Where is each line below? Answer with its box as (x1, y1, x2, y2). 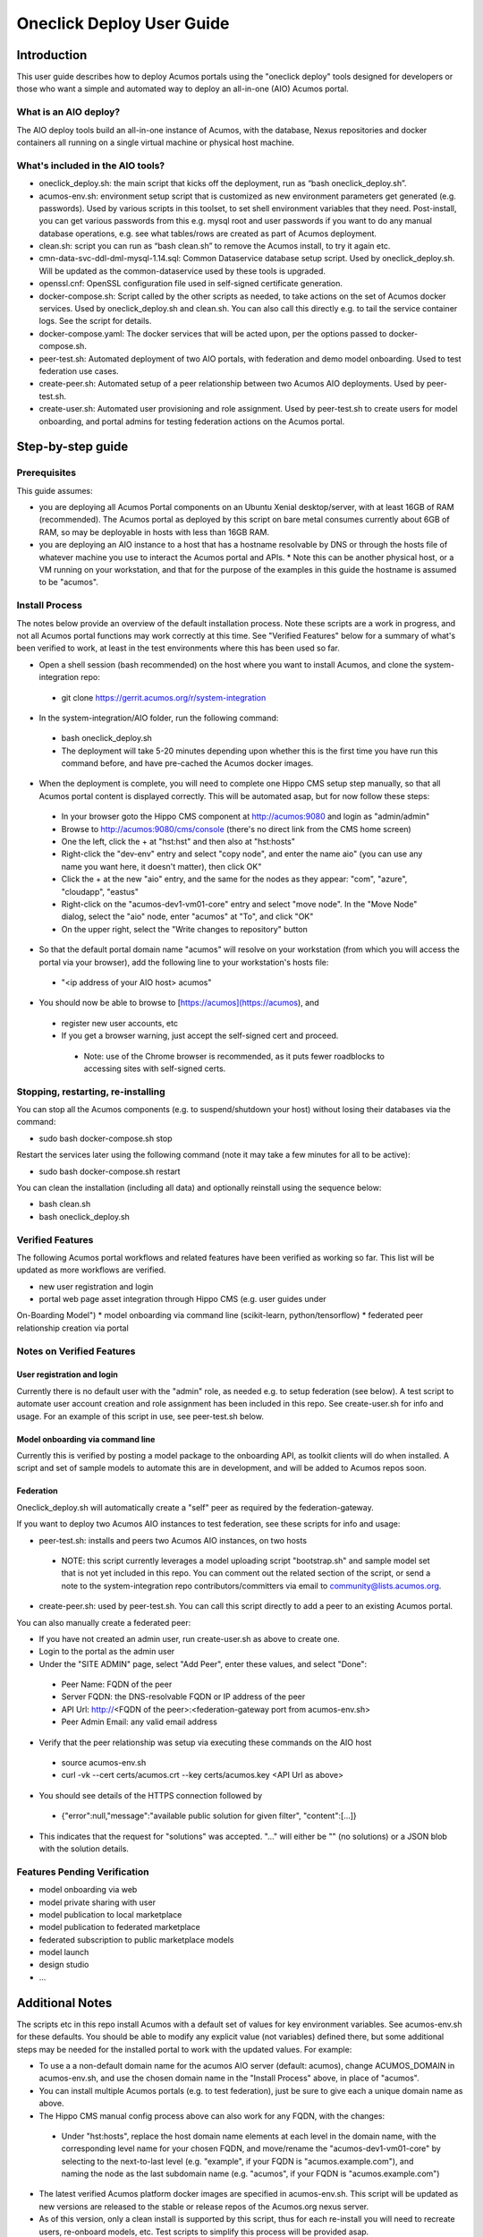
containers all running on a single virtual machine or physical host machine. (16, 137, 295, 148)
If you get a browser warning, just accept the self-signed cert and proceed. (61, 1030, 339, 1042)
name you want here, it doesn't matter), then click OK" (61, 861, 262, 872)
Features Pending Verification (16, 1866, 149, 1878)
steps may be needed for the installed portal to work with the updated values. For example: (16, 2044, 352, 2054)
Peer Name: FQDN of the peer (61, 1679, 173, 1690)
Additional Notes (16, 1995, 113, 2011)
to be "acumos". (38, 577, 98, 588)
